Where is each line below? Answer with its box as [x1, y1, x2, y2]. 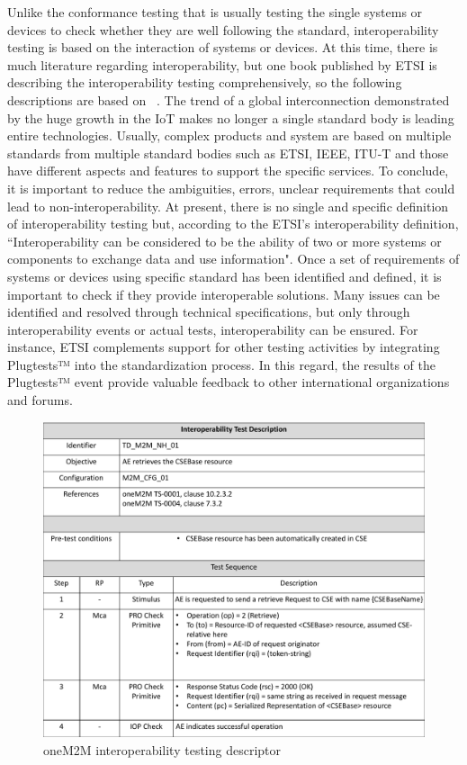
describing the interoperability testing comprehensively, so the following [7, 73, 402, 92]
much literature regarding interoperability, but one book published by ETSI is [7, 55, 437, 74]
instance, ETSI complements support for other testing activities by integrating [7, 337, 440, 356]
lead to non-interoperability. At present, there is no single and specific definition [7, 196, 449, 215]
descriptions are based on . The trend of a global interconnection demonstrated [7, 90, 450, 109]
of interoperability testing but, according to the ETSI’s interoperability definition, [7, 214, 459, 233]
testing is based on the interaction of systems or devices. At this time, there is [7, 38, 438, 57]
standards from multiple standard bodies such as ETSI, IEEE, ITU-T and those [7, 143, 449, 162]
